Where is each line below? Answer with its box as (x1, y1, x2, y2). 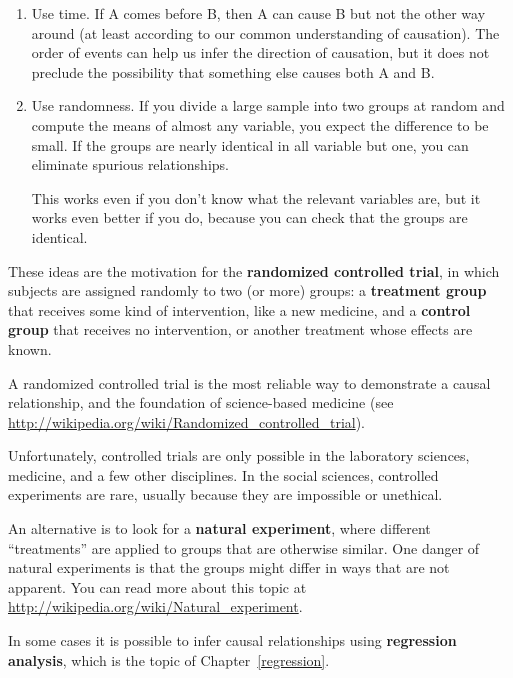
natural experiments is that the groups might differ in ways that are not (8, 557, 450, 578)
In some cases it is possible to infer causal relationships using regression (8, 630, 457, 651)
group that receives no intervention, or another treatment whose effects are (8, 319, 473, 340)
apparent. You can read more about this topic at (8, 576, 307, 597)
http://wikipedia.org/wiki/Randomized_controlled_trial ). (8, 411, 366, 432)
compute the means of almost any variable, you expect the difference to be (31, 114, 489, 135)
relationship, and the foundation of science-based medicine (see (8, 392, 394, 413)
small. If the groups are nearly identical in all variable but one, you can (31, 134, 469, 155)
